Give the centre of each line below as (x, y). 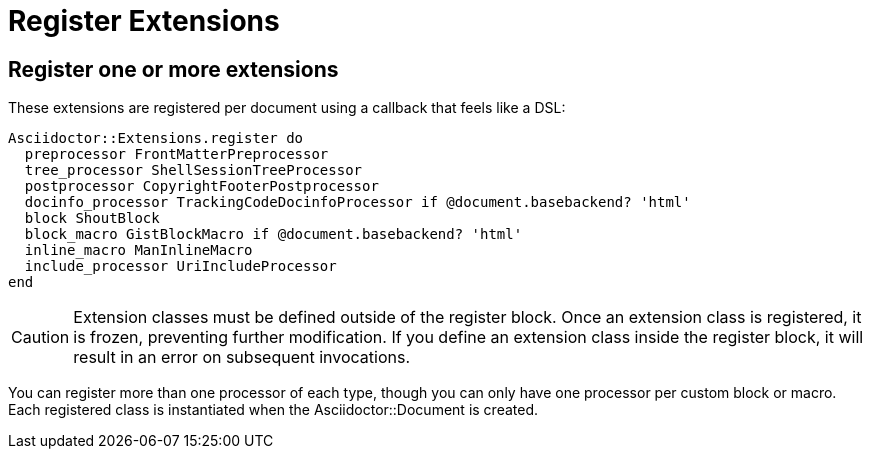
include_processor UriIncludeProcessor (180, 266)
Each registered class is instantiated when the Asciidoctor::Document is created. (273, 410)
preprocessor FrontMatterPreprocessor (176, 154)
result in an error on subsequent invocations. (242, 357)
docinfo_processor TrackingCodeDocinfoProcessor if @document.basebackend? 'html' (357, 202)
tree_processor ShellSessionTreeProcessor (193, 170)
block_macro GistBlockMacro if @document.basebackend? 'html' (273, 234)
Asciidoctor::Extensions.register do (156, 138)
